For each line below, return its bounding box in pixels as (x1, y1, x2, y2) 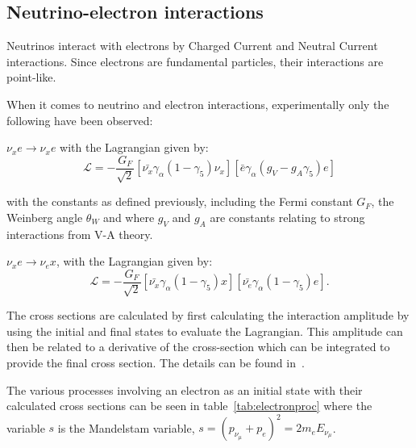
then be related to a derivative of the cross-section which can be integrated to (6, 338, 390, 355)
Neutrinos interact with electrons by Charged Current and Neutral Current (6, 37, 378, 54)
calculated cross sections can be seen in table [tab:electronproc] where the (6, 397, 372, 414)
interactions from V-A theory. (6, 225, 153, 242)
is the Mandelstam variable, (57, 419, 195, 436)
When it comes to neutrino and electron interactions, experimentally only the (6, 95, 389, 112)
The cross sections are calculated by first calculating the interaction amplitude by (6, 307, 410, 324)
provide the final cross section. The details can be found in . (6, 354, 305, 371)
